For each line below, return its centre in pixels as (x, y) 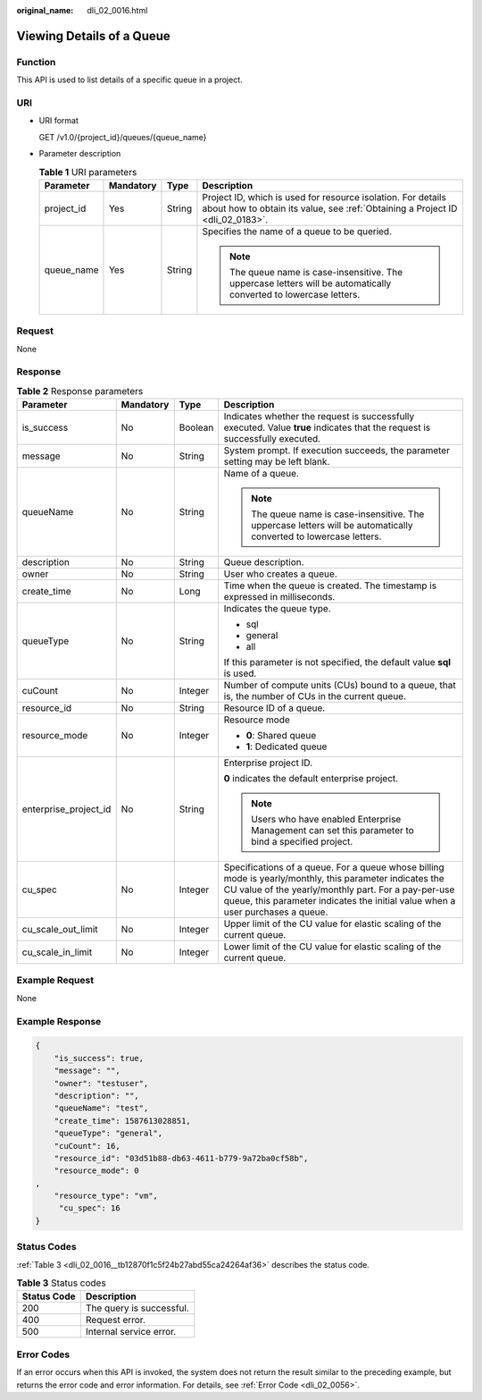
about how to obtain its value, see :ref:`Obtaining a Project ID (330, 208)
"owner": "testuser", (101, 1083)
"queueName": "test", (101, 1108)
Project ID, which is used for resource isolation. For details (324, 197)
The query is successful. (137, 1308)
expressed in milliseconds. (279, 597)
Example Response (59, 1021)
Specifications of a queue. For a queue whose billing (334, 867)
